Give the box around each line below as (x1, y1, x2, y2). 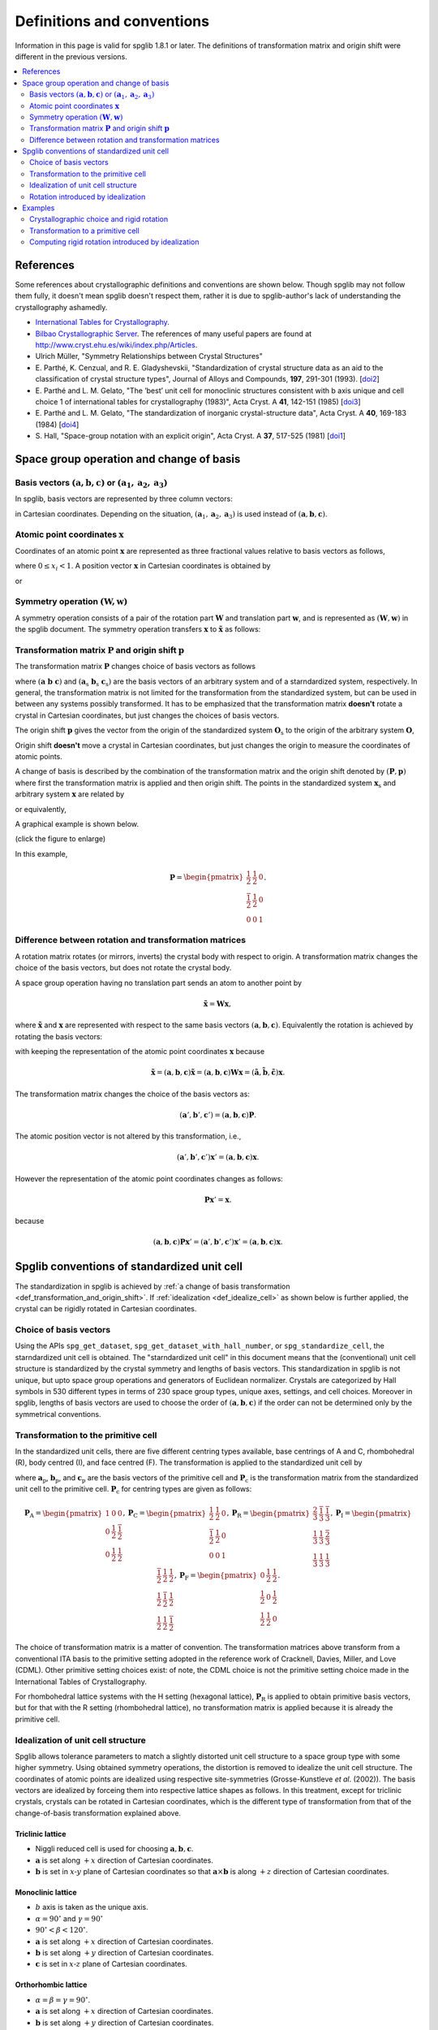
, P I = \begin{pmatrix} (329, 1509, 412, 1520)
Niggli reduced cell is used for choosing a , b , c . (35, 1844, 194, 1854)
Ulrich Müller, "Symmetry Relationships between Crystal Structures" (35, 352, 263, 361)
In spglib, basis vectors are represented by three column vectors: (15, 494, 233, 503)
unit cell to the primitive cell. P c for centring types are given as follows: (15, 1484, 252, 1496)
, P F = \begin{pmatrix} (174, 1570, 258, 1582)
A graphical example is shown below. (15, 819, 140, 828)
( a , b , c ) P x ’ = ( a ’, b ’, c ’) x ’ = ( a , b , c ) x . (152, 1237, 283, 1246)
